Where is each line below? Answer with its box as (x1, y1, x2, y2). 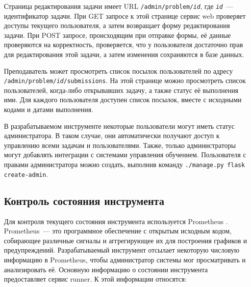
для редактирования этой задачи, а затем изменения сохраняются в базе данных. (4, 49, 244, 59)
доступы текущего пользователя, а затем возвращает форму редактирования (4, 20, 230, 30)
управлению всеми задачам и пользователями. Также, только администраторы (4, 140, 236, 150)
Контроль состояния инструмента (4, 193, 164, 208)
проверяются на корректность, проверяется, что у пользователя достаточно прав (4, 39, 243, 50)
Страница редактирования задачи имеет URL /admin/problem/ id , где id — (4, 1, 233, 11)
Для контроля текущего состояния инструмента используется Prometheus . (4, 216, 228, 226)
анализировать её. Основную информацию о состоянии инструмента (4, 264, 208, 274)
